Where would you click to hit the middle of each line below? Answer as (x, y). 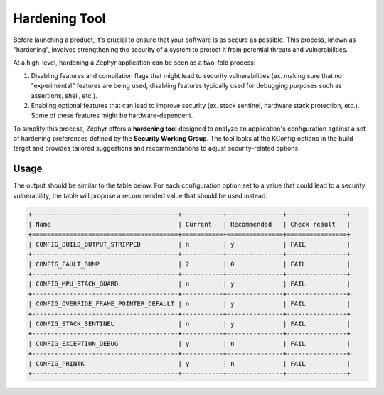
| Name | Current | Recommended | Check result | (190, 224)
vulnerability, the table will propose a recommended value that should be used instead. (140, 195)
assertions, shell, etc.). (64, 95)
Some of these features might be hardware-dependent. (112, 115)
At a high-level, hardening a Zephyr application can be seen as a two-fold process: (134, 63)
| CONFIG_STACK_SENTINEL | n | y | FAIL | (190, 324)
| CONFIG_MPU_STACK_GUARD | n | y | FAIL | (190, 284)
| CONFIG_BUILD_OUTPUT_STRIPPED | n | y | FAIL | (190, 244)
